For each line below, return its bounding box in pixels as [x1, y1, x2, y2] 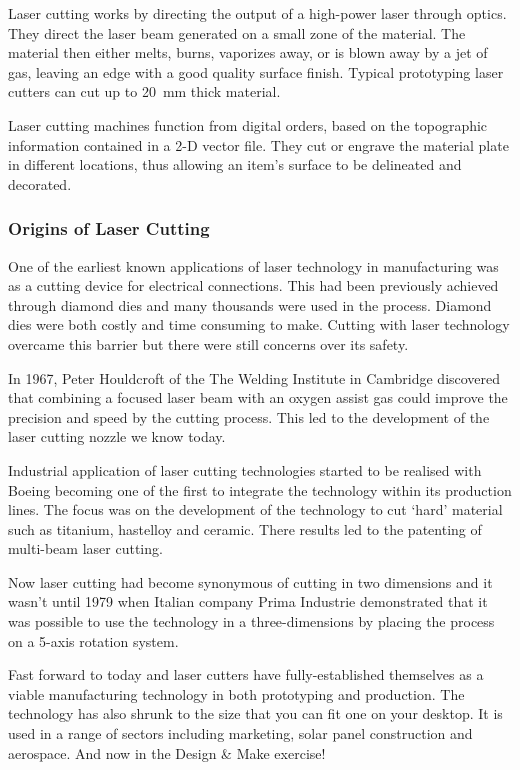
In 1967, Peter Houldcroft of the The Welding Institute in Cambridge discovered [8, 367, 501, 388]
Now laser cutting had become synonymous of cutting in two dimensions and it [8, 571, 493, 592]
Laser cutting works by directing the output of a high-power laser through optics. [8, 3, 507, 23]
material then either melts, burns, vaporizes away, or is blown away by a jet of [8, 42, 488, 63]
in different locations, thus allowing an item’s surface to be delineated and [8, 154, 462, 175]
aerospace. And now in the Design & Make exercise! [8, 742, 326, 763]
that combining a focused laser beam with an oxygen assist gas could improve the [8, 387, 508, 408]
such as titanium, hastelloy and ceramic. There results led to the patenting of [8, 518, 482, 539]
